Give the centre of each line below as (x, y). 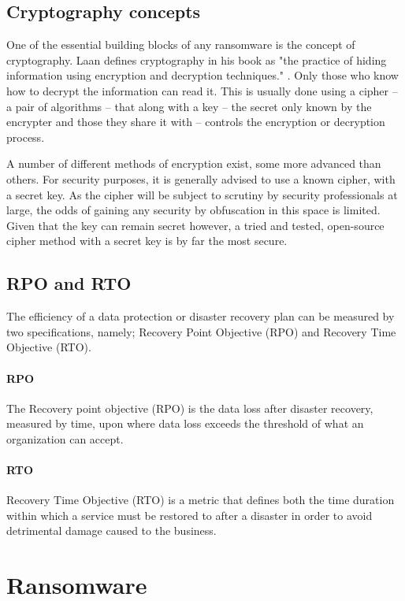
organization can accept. (65, 438)
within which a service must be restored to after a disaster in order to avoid (189, 515)
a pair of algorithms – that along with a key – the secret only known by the (189, 106)
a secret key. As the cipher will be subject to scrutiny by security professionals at (202, 194)
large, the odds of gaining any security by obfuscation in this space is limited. (193, 210)
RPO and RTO (69, 283)
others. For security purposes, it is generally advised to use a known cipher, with (201, 178)
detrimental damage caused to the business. (111, 531)
